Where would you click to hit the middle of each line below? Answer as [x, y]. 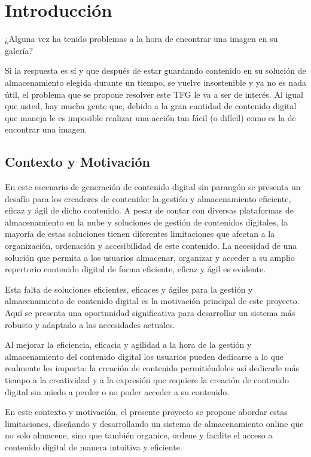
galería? [19, 50]
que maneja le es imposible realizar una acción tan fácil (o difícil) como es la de [150, 117]
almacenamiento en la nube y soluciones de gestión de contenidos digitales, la [146, 222]
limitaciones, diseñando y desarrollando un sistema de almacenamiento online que [154, 423]
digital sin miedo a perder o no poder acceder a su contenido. [117, 391]
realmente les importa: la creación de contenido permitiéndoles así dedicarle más [152, 368]
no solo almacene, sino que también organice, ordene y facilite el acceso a [139, 435]
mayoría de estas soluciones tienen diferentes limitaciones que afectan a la [140, 234]
